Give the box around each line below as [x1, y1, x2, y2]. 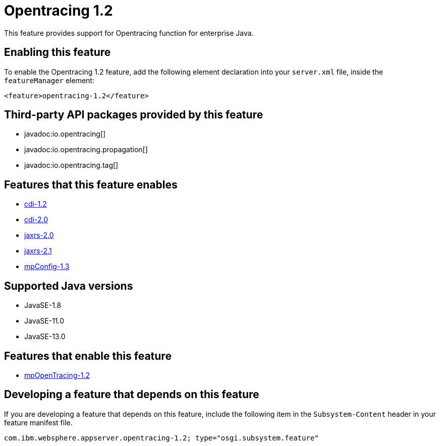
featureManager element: [4, 76, 94, 85]
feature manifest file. [4, 418, 73, 427]
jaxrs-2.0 [24, 231, 54, 240]
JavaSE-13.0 [24, 332, 66, 341]
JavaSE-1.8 [24, 301, 62, 310]
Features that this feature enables [4, 178, 178, 191]
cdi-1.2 [24, 200, 47, 209]
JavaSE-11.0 [24, 316, 65, 326]
